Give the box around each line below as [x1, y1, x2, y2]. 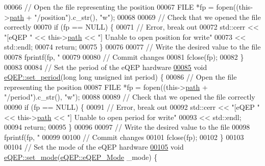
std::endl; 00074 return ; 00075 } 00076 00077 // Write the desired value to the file [4, 41, 261, 52]
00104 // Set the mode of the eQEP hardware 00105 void [4, 141, 184, 152]
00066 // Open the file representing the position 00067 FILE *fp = [4, 2, 214, 12]
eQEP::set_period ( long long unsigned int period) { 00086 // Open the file [4, 72, 237, 82]
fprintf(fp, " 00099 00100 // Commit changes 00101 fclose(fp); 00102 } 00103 [4, 131, 244, 142]
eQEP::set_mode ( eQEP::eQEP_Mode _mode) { [4, 151, 158, 162]
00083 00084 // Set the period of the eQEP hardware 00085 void [4, 61, 207, 72]
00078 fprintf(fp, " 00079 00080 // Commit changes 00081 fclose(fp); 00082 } [4, 51, 244, 62]
